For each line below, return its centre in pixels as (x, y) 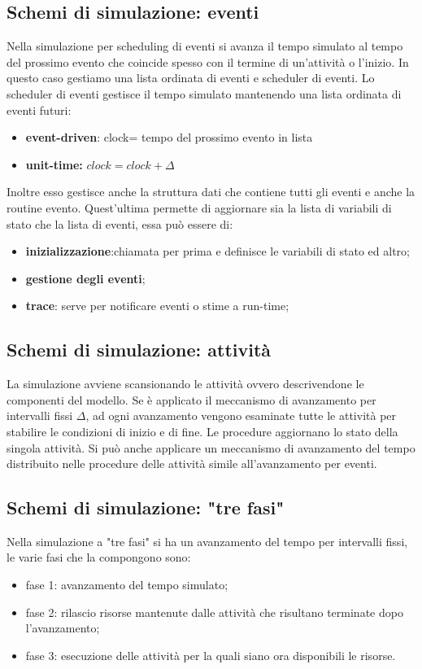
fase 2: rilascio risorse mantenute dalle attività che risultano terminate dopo (214, 612)
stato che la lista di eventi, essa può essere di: (120, 223)
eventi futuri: (39, 109)
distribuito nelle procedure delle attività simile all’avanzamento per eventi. (192, 463)
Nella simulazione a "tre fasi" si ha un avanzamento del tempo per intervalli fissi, (207, 541)
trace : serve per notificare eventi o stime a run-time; (157, 306)
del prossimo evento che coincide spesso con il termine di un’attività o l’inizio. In (208, 61)
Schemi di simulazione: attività (139, 350)
